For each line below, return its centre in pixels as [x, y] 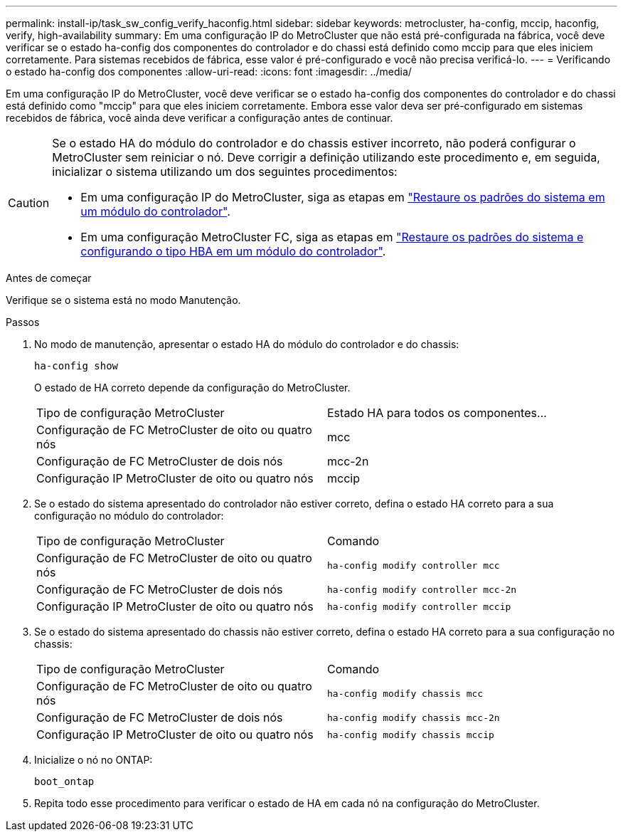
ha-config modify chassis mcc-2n [414, 717]
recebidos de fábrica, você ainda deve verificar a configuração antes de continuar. [199, 118]
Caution [29, 203]
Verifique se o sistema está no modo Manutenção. [123, 300]
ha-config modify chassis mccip [411, 735]
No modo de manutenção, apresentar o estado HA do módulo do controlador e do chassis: [247, 344]
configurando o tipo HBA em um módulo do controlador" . [233, 251]
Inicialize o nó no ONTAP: [94, 760]
